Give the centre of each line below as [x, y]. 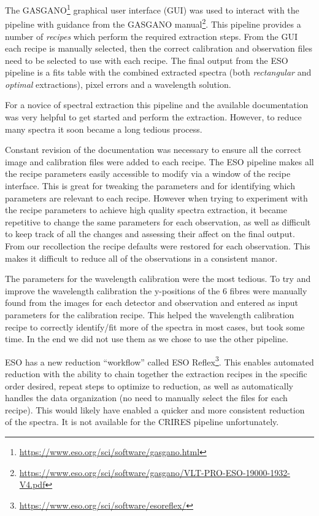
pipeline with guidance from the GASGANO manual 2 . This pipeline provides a [153, 23]
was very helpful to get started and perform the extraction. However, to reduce [153, 117]
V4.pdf [32, 484]
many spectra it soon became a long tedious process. [104, 129]
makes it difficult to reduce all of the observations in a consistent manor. [141, 258]
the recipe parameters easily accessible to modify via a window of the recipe [148, 174]
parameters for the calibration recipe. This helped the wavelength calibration [150, 314]
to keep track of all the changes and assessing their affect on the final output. [150, 234]
